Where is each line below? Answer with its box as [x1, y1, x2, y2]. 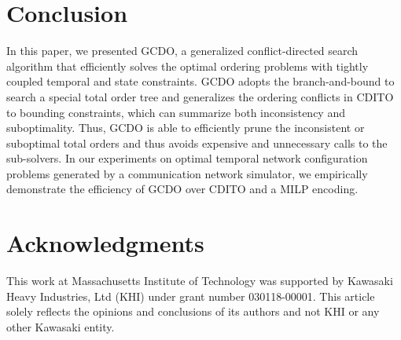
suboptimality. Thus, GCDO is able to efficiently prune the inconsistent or [6, 119, 365, 136]
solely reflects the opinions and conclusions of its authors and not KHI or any [6, 303, 380, 320]
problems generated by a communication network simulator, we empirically [6, 165, 368, 181]
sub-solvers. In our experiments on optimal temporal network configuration [6, 150, 368, 166]
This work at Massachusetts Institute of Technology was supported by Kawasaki [6, 272, 393, 289]
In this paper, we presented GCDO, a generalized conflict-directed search [6, 42, 359, 59]
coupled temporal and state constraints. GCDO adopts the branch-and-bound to [6, 73, 395, 90]
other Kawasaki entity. [6, 318, 115, 335]
